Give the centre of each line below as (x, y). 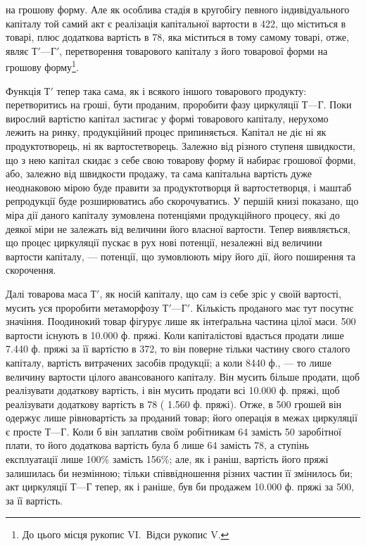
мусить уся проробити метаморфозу (83, 307)
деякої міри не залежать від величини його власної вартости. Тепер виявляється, (178, 228)
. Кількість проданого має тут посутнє (272, 307)
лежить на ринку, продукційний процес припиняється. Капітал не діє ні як (166, 132)
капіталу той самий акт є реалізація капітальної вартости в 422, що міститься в (176, 23)
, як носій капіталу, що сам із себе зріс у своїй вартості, (220, 293)
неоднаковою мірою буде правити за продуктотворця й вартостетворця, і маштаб (179, 187)
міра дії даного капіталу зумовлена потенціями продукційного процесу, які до (173, 214)
